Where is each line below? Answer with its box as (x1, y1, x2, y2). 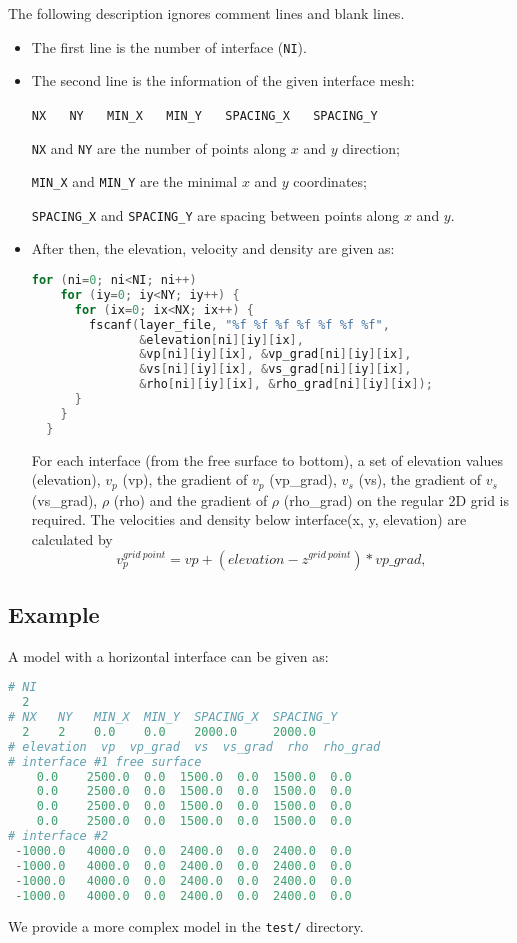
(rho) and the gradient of (113, 489, 268, 510)
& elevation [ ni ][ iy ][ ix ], (139, 332, 304, 347)
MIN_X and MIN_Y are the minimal (31, 171, 238, 192)
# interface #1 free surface (8, 754, 202, 769)
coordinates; (293, 171, 367, 192)
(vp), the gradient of (122, 469, 248, 490)
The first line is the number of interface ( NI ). (31, 36, 307, 57)
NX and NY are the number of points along (31, 137, 287, 158)
